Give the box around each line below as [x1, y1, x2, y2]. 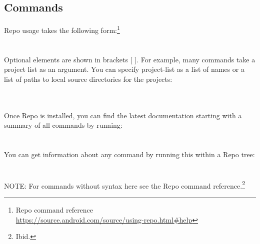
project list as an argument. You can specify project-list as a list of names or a [4, 64, 244, 74]
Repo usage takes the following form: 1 [4, 23, 120, 35]
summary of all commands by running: [4, 120, 122, 130]
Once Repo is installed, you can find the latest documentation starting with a [4, 110, 242, 120]
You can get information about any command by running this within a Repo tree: [4, 149, 255, 159]
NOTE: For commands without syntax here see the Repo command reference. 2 [4, 179, 245, 191]
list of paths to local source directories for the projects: [4, 73, 172, 84]
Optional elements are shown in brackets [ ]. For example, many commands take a [4, 54, 255, 64]
